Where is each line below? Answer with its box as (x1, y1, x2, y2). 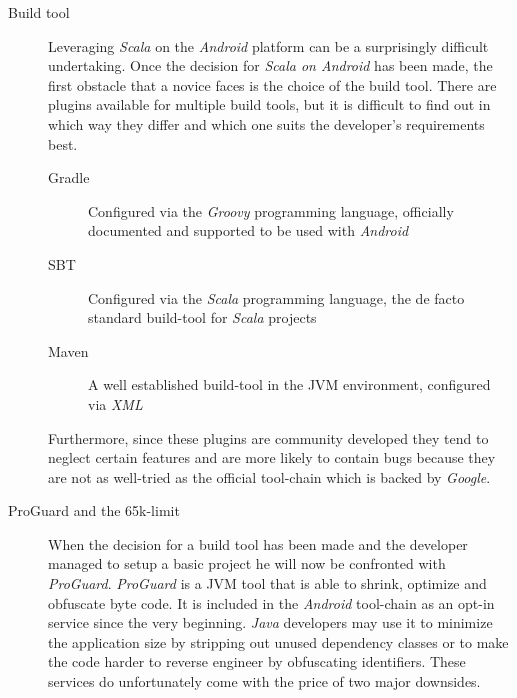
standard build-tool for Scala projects (88, 307, 317, 328)
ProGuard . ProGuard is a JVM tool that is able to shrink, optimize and (48, 573, 487, 594)
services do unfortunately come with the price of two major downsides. (48, 671, 481, 692)
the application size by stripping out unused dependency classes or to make (48, 631, 509, 652)
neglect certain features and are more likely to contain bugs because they (48, 447, 496, 468)
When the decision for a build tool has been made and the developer (48, 533, 468, 554)
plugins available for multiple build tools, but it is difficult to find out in (48, 94, 491, 115)
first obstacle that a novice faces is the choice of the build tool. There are (48, 74, 497, 95)
